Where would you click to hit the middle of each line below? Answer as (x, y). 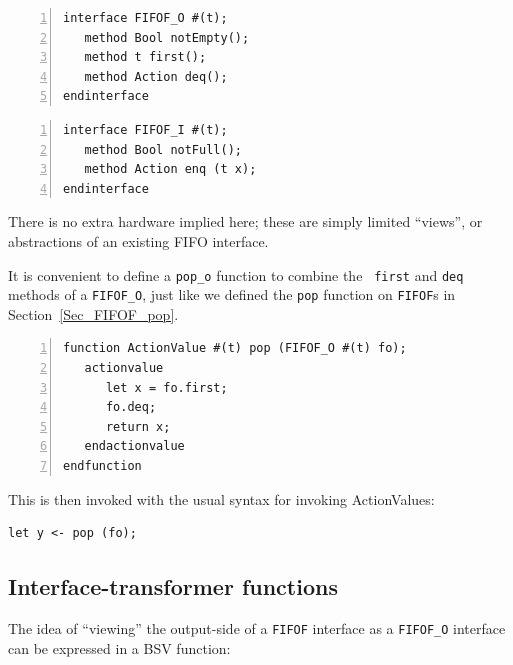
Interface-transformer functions (173, 586)
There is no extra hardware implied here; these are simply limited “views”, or (245, 221)
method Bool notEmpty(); (167, 37)
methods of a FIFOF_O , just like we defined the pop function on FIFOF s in (232, 294)
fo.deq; (131, 407)
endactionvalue (134, 446)
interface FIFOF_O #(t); (145, 18)
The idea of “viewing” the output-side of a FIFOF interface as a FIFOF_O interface (257, 627)
